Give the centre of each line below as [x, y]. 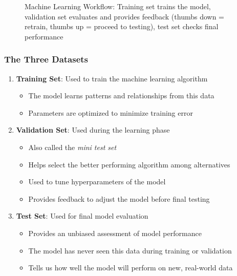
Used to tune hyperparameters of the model [97, 182]
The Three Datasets [46, 59]
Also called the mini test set [72, 147]
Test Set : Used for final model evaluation [82, 216]
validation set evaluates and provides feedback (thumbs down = [125, 16]
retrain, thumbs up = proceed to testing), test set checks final [122, 26]
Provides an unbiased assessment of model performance [115, 233]
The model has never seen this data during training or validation [130, 250]
